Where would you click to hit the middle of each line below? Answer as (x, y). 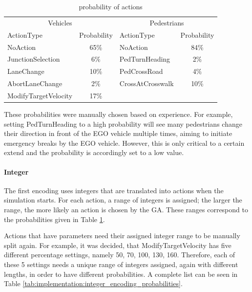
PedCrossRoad (141, 71)
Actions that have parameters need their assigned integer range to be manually (122, 236)
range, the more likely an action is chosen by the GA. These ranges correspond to (126, 209)
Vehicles (60, 22)
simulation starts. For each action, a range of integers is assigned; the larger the (123, 200)
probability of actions (111, 6)
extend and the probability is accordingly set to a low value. (94, 152)
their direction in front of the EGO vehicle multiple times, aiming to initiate (118, 133)
